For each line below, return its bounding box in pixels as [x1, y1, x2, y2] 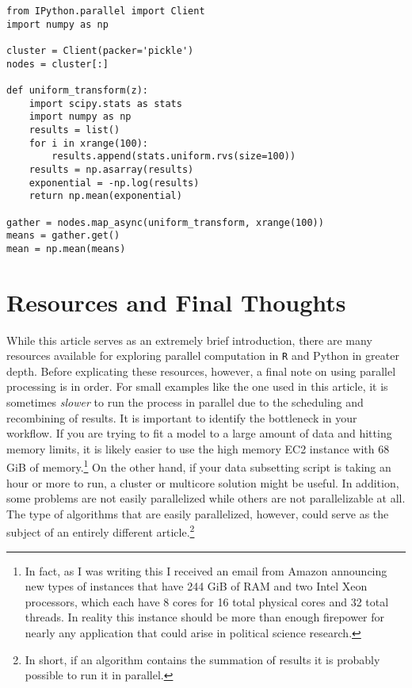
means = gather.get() [6, 230, 120, 242]
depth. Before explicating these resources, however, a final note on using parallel [6, 362, 396, 379]
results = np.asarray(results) [29, 163, 194, 175]
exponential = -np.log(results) [29, 177, 200, 189]
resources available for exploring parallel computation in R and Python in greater [6, 347, 399, 364]
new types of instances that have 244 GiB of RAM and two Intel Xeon [25, 578, 368, 594]
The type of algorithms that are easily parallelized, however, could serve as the [6, 505, 389, 522]
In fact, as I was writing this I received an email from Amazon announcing [25, 562, 387, 579]
